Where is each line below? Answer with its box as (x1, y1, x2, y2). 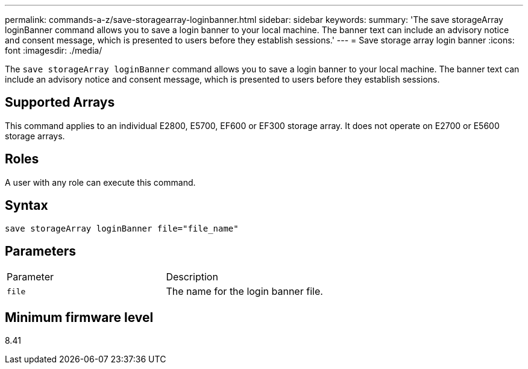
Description (166, 271, 218, 283)
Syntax (5, 198, 48, 213)
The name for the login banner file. (166, 285, 323, 298)
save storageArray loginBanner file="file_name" (5, 223, 239, 233)
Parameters (5, 243, 76, 259)
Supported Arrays (5, 95, 115, 110)
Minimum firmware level (5, 309, 154, 325)
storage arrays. (5, 130, 65, 141)
